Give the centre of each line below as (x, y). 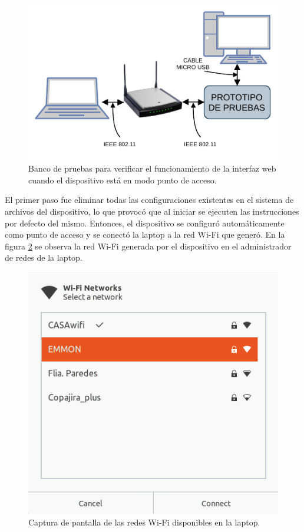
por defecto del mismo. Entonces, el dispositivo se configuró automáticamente (145, 223)
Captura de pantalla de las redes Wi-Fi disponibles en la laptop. (144, 522)
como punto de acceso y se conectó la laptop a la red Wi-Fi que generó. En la (145, 234)
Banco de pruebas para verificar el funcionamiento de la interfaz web (152, 168)
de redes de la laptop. (44, 257)
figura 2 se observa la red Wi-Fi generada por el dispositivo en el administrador (148, 246)
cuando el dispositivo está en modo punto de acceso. (123, 180)
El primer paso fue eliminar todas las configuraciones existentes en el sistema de (149, 200)
